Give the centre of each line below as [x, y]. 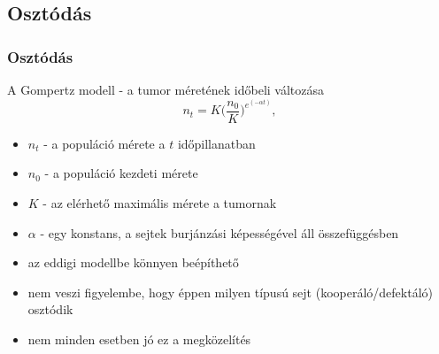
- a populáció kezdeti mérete [121, 173]
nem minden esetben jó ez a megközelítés [139, 339]
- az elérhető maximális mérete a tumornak [160, 202]
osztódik [50, 309]
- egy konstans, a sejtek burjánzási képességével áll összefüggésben [219, 232]
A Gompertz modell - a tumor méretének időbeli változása [166, 89]
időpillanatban [216, 143]
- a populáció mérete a [104, 143]
